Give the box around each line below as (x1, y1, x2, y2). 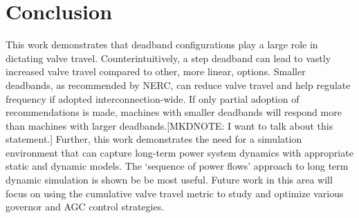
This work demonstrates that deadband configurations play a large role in (6, 37, 318, 52)
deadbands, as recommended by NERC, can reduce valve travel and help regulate (6, 77, 351, 92)
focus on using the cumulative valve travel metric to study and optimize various (6, 186, 344, 200)
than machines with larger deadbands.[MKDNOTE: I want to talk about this (6, 118, 333, 132)
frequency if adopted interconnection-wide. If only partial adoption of (6, 91, 300, 106)
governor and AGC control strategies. (6, 199, 165, 214)
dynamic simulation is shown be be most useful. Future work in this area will (6, 172, 333, 187)
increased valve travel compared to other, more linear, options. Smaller (6, 64, 306, 79)
